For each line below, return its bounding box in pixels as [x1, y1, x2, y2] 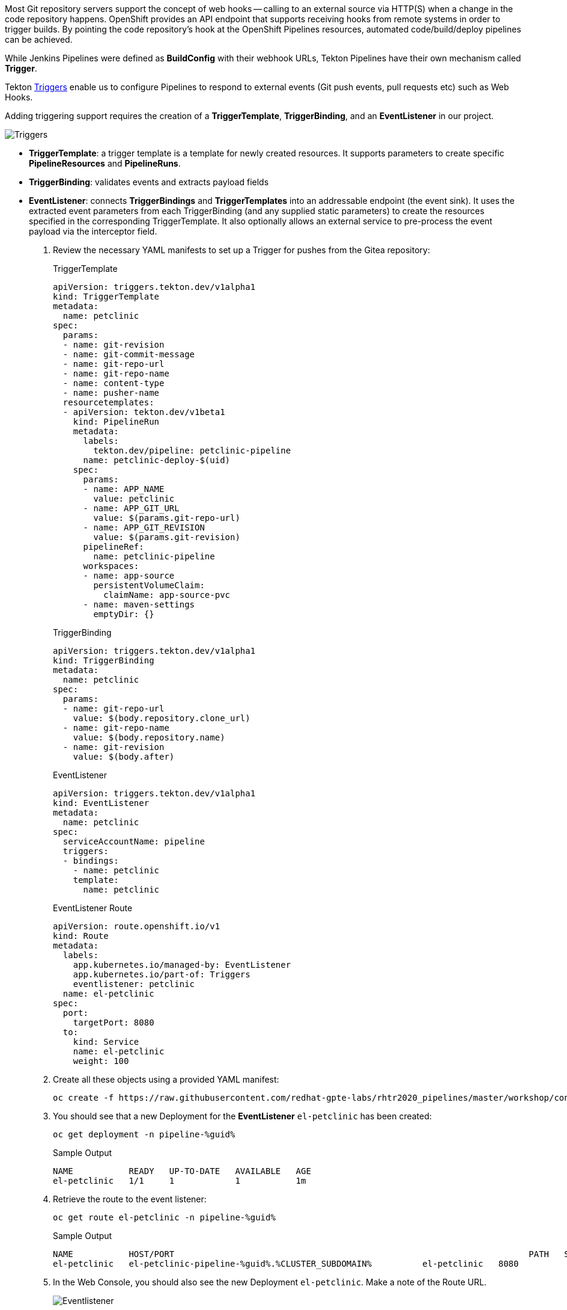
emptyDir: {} [93, 609, 154, 619]
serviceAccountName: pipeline [62, 837, 205, 846]
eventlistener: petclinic [73, 979, 195, 989]
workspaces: [83, 561, 139, 571]
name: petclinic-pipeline [93, 552, 215, 561]
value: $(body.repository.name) [73, 733, 225, 742]
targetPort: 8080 [73, 1018, 154, 1027]
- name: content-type [62, 378, 165, 388]
